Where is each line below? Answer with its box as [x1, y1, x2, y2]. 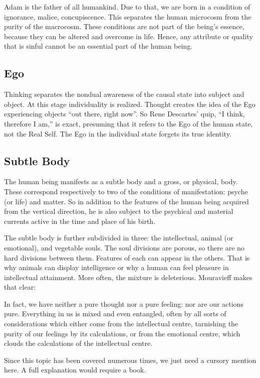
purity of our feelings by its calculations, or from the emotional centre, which [4, 328, 240, 338]
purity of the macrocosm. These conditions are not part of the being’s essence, [4, 21, 244, 32]
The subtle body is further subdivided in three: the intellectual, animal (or [4, 232, 233, 243]
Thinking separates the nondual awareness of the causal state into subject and [4, 89, 244, 99]
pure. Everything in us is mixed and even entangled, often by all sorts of [4, 308, 226, 319]
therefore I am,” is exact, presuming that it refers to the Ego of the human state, [4, 118, 253, 129]
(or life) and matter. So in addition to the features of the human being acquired [4, 196, 249, 206]
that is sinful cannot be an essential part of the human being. [4, 41, 193, 51]
